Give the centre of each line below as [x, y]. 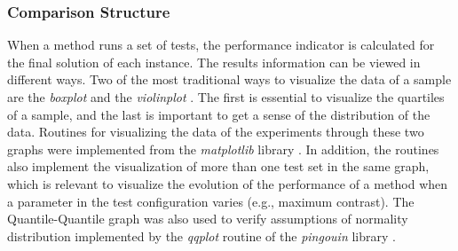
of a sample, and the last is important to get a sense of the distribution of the [219, 114]
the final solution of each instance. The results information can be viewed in [214, 62]
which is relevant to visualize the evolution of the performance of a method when [228, 183]
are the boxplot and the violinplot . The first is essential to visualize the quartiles [226, 97]
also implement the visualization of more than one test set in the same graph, [218, 166]
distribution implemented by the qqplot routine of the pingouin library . [201, 235]
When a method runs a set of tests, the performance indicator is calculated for [221, 45]
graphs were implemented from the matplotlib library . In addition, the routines [223, 149]
